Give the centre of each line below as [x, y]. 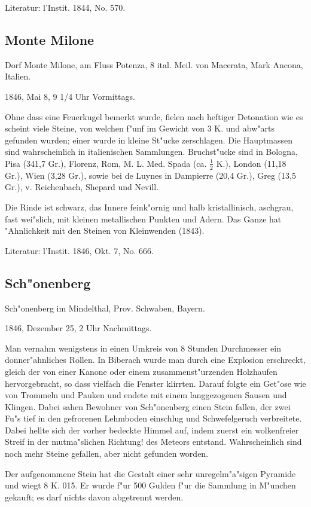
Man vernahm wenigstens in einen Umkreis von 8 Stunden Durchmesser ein [143, 348]
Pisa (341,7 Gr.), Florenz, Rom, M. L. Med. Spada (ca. [106, 163]
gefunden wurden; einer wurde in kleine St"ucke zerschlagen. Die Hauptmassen [149, 140]
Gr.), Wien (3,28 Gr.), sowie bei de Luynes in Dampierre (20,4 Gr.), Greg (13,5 [150, 175]
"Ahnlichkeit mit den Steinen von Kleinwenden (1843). [105, 230]
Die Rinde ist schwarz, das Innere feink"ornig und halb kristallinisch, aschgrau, [149, 207]
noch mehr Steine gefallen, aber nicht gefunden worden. [107, 453]
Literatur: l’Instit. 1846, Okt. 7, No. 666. [79, 250]
